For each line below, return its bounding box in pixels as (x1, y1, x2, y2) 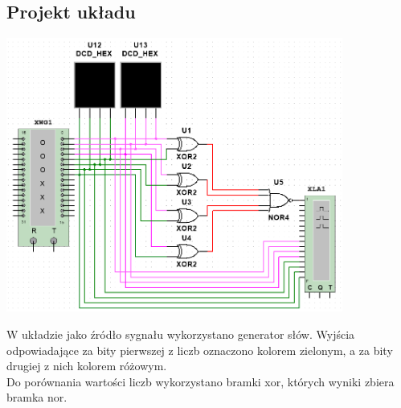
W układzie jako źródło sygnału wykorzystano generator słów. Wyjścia (6, 325, 355, 342)
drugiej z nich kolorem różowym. (6, 357, 167, 374)
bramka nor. (6, 389, 68, 406)
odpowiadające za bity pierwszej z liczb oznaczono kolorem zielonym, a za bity (6, 341, 393, 358)
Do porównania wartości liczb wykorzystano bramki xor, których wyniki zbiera (6, 373, 395, 389)
